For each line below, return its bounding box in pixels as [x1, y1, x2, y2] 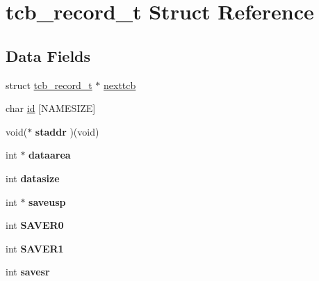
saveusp [28, 194, 66, 209]
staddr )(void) [35, 124, 99, 138]
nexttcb [104, 77, 136, 92]
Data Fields [6, 45, 91, 66]
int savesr [6, 264, 50, 279]
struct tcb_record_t [6, 77, 92, 92]
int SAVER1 [6, 241, 64, 255]
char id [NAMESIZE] [6, 101, 96, 115]
